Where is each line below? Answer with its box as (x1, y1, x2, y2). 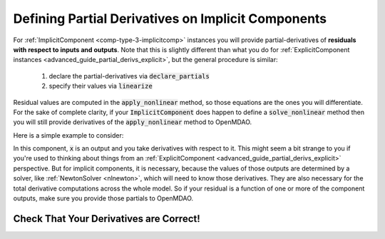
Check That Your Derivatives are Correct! (13, 213, 201, 225)
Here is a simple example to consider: (13, 131, 124, 139)
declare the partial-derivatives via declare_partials (48, 71, 210, 80)
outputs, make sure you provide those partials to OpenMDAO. (13, 194, 194, 203)
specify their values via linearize (48, 82, 153, 91)
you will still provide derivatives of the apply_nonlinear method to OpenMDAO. (13, 118, 252, 126)
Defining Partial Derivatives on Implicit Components (13, 11, 327, 26)
